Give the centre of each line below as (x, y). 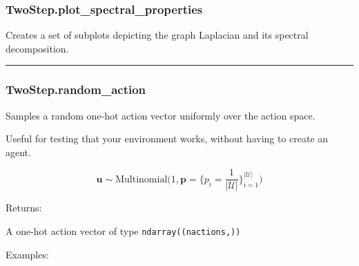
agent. (18, 152)
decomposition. (37, 48)
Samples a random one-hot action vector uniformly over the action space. (161, 115)
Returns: (24, 208)
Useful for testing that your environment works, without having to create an (167, 139)
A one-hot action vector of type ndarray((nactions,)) (123, 231)
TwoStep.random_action (76, 89)
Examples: (27, 254)
